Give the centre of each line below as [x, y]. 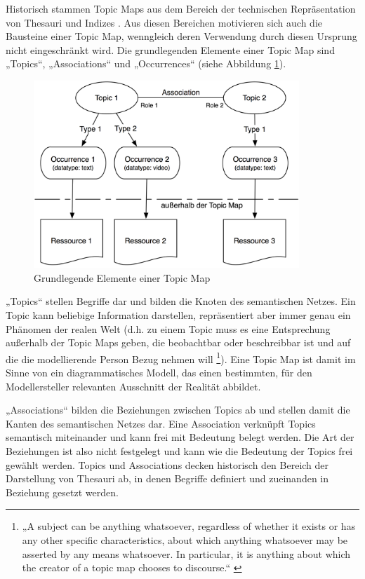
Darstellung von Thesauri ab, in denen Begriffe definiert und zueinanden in [167, 478]
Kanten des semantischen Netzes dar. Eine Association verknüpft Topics [161, 423]
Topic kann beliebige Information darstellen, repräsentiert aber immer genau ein [178, 314]
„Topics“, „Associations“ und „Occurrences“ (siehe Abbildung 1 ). [146, 63]
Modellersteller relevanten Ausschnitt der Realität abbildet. [133, 386]
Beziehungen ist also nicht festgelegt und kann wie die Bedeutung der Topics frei [179, 450]
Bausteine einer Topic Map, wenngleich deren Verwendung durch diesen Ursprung [181, 36]
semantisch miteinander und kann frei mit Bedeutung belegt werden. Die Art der [180, 437]
